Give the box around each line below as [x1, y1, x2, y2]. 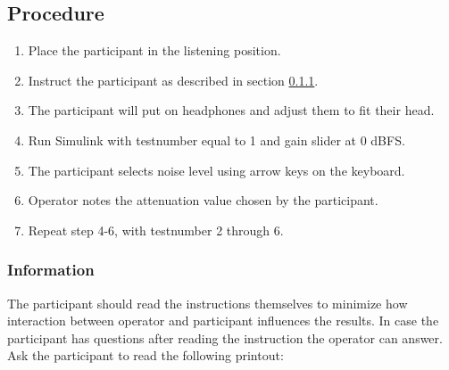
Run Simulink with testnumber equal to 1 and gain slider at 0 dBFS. [28, 130, 405, 149]
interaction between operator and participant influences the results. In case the [7, 311, 439, 330]
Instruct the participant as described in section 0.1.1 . [28, 70, 319, 89]
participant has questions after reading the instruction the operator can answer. [7, 328, 443, 347]
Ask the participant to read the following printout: [7, 346, 284, 365]
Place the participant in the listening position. [28, 41, 281, 60]
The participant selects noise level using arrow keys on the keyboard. [28, 160, 405, 179]
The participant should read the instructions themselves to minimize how [7, 293, 408, 312]
